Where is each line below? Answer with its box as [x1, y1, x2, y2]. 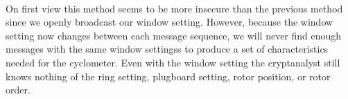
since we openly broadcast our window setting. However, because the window [6, 15, 333, 29]
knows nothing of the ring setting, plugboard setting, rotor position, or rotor [6, 69, 331, 83]
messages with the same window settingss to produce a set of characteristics [6, 42, 329, 56]
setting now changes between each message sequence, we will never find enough [6, 28, 342, 42]
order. [6, 82, 31, 97]
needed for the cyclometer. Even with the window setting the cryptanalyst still [6, 55, 340, 69]
